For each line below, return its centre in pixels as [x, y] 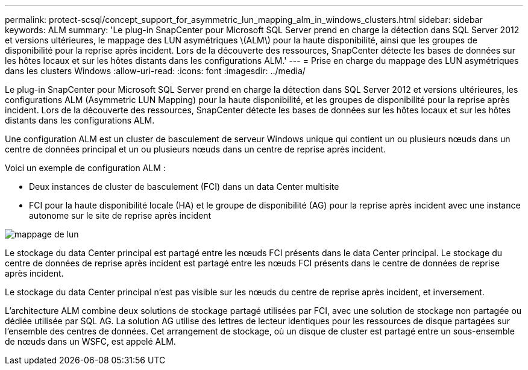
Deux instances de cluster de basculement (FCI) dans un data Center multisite [184, 187]
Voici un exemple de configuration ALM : [85, 168]
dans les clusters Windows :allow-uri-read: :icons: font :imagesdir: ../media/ [155, 71]
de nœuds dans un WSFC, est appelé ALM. [90, 341]
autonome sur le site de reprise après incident [120, 215]
